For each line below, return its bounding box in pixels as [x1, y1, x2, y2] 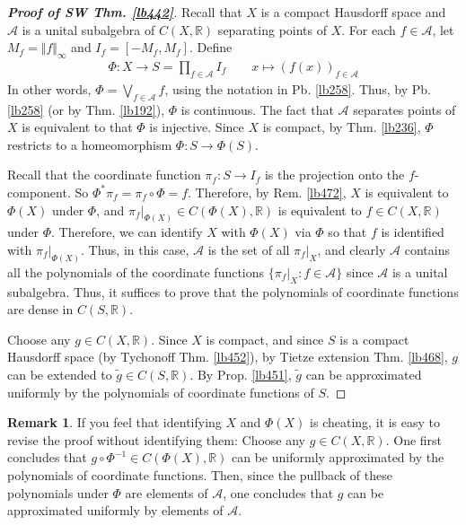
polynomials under [7, 483, 109, 502]
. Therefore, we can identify [51, 223, 203, 241]
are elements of [125, 483, 208, 502]
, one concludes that [223, 483, 334, 502]
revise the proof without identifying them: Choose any [7, 430, 305, 449]
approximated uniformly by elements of [7, 501, 224, 520]
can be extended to [7, 365, 112, 384]
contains [404, 241, 450, 259]
